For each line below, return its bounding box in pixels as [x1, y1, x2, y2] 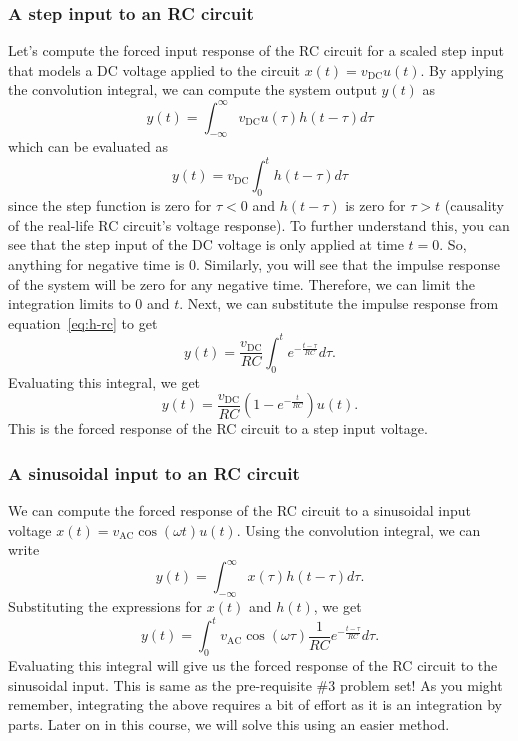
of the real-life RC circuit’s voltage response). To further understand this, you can [8, 214, 510, 235]
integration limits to [8, 293, 131, 314]
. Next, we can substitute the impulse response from [179, 293, 499, 314]
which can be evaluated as [8, 136, 168, 157]
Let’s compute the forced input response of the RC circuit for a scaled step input [8, 40, 504, 61]
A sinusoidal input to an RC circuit [8, 460, 300, 485]
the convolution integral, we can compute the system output [8, 79, 377, 100]
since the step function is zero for [8, 195, 212, 216]
